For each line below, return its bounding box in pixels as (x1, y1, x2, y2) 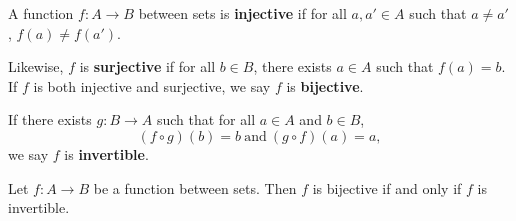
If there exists (8, 109, 92, 130)
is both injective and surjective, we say (33, 75, 271, 96)
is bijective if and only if (312, 177, 462, 198)
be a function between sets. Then (93, 177, 297, 198)
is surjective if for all (79, 56, 216, 77)
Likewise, (8, 56, 64, 77)
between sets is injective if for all (138, 3, 347, 23)
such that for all (156, 109, 256, 130)
